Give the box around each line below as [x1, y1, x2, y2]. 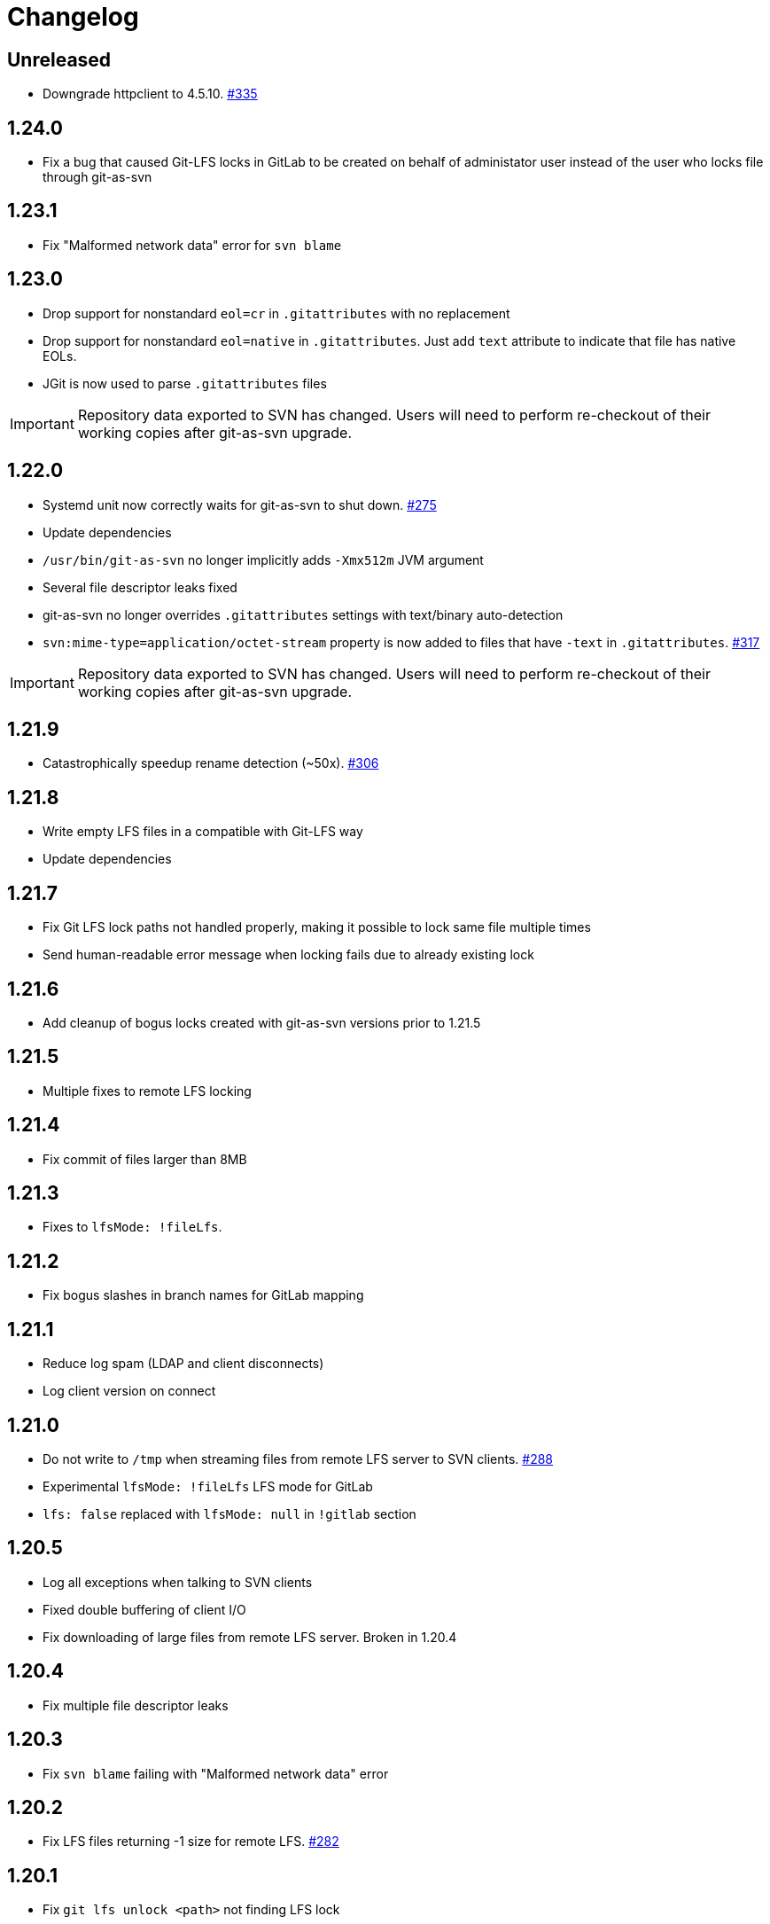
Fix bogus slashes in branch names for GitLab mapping [43, 1287, 364, 1303]
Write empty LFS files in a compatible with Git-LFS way [43, 824, 363, 840]
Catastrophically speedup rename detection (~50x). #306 [43, 755, 379, 771]
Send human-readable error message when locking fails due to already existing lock [43, 947, 534, 963]
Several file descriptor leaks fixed [43, 579, 237, 595]
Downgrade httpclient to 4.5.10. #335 [43, 86, 258, 102]
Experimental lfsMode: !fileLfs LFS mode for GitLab [43, 1478, 373, 1494]
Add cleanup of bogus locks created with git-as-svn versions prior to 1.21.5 [43, 1014, 481, 1030]
